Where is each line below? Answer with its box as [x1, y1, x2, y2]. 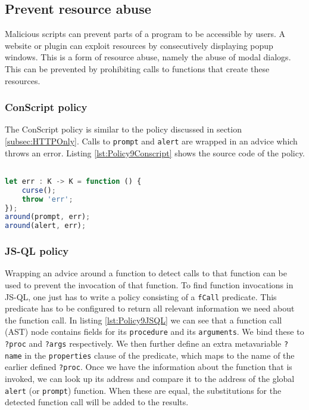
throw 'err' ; [21, 195, 73, 204]
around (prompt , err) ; [5, 212, 90, 221]
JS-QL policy [5, 243, 69, 258]
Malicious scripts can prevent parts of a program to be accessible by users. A [5, 27, 285, 40]
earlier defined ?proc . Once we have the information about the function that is [5, 360, 292, 373]
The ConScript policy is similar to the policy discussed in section [5, 123, 242, 135]
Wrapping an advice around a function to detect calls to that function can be [5, 267, 287, 279]
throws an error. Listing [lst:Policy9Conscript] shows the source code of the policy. [5, 146, 305, 159]
